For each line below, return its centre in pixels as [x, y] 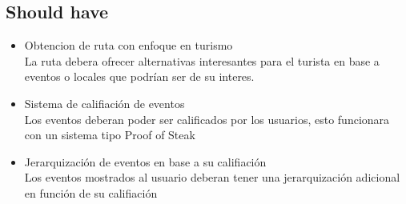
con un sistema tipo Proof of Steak [110, 135]
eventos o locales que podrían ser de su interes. [139, 76]
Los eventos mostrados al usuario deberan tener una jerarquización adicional [212, 177]
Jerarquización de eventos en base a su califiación [145, 161]
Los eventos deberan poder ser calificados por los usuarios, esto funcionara [207, 119]
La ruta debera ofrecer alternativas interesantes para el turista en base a [202, 60]
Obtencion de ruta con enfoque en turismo [129, 45]
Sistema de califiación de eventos [105, 103]
